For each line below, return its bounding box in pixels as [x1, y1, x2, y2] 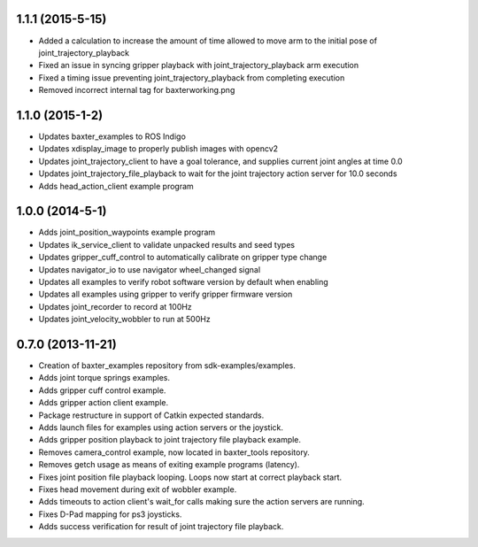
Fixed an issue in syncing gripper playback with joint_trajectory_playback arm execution [38, 60, 359, 71]
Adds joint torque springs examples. [38, 373, 171, 383]
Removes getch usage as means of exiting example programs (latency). [38, 459, 300, 470]
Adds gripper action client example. [38, 397, 168, 408]
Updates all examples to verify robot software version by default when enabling [38, 277, 329, 288]
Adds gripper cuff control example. [38, 385, 166, 396]
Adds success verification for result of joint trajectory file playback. [38, 521, 284, 532]
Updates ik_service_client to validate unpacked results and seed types [38, 239, 296, 250]
